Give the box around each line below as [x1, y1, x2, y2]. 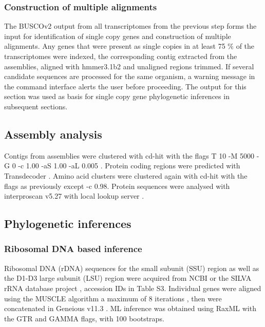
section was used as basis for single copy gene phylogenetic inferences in [4, 91, 230, 102]
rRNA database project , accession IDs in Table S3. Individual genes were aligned [4, 282, 261, 293]
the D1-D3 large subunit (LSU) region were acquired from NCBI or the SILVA [4, 273, 252, 283]
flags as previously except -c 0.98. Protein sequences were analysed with [4, 180, 230, 191]
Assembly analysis [4, 126, 102, 142]
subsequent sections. [4, 101, 68, 111]
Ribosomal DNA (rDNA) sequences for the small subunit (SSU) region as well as [4, 262, 259, 273]
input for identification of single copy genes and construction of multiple [4, 30, 231, 41]
